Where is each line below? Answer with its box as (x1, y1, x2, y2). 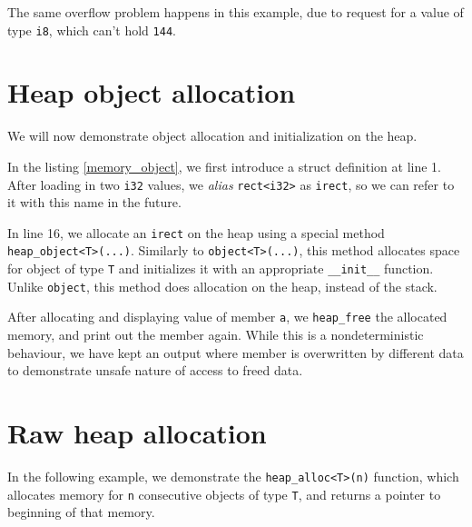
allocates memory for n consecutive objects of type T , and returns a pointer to (7, 484, 441, 503)
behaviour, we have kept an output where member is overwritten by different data (7, 343, 464, 362)
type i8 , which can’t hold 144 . (7, 20, 176, 39)
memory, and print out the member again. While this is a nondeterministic (7, 325, 424, 344)
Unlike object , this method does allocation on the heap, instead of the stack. (7, 276, 438, 295)
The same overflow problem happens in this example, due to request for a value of (7, 3, 464, 21)
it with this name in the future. (7, 193, 182, 212)
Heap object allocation (7, 74, 296, 111)
